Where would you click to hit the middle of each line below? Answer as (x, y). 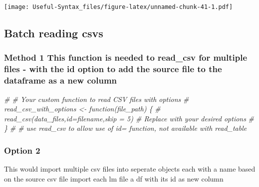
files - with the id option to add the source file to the (113, 69)
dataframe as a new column (61, 80)
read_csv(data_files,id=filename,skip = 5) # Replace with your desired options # (129, 118)
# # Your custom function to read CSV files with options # (97, 99)
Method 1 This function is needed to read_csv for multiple (126, 57)
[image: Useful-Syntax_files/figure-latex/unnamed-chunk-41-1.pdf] (119, 7)
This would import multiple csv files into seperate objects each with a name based (130, 169)
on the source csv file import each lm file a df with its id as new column (114, 178)
